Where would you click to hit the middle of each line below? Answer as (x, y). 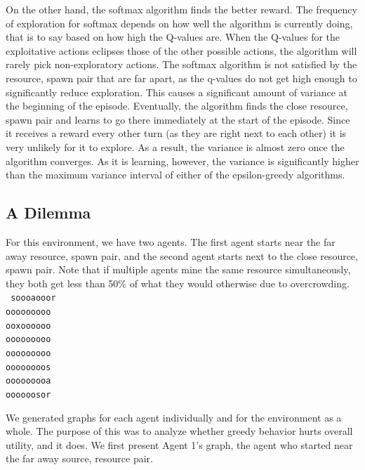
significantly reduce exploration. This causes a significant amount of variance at (177, 92)
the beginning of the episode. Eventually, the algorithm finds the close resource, (177, 106)
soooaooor (33, 298)
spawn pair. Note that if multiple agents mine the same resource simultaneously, (178, 269)
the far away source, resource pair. (79, 458)
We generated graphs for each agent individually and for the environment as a (174, 417)
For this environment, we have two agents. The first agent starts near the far (171, 241)
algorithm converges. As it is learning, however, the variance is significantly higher (182, 161)
